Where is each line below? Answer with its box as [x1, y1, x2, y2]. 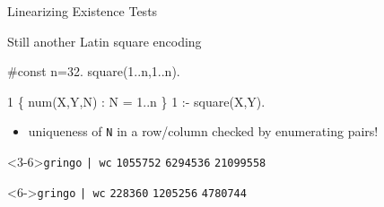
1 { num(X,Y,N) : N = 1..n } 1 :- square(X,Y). [7, 91, 266, 110]
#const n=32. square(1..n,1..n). [7, 62, 180, 81]
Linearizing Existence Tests [7, 2, 158, 20]
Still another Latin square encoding [7, 31, 202, 50]
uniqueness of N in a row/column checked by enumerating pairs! [28, 122, 379, 141]
